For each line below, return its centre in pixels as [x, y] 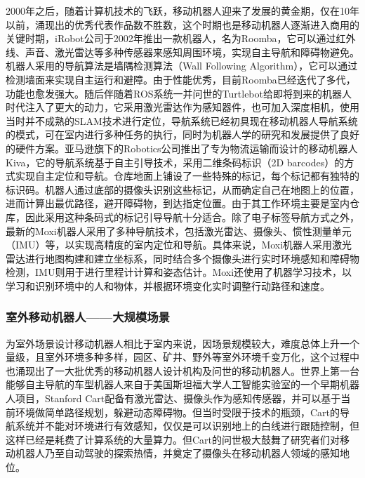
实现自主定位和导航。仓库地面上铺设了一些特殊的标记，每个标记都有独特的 [187, 176]
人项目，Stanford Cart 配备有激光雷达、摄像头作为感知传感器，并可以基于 [173, 398]
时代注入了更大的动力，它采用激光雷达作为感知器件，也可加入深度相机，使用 [182, 107]
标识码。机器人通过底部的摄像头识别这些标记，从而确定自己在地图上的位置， [182, 189]
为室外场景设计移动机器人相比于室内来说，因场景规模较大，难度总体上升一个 [182, 343]
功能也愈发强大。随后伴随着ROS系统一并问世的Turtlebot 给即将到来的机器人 [179, 93]
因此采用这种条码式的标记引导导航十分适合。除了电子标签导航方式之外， [192, 217]
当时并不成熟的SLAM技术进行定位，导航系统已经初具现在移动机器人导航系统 [182, 120]
